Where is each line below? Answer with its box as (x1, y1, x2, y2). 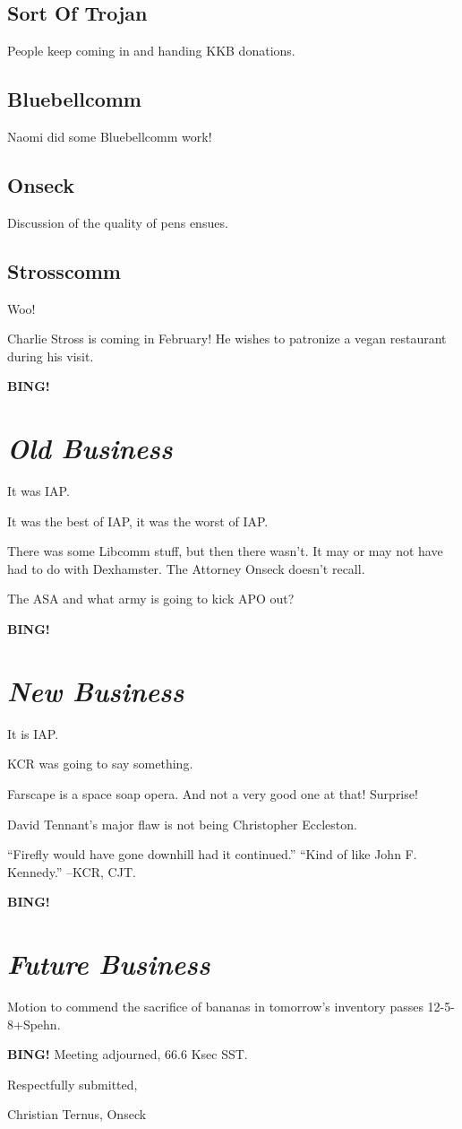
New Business (7, 672, 184, 709)
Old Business (7, 430, 173, 467)
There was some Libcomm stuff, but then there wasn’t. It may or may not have (7, 542, 443, 560)
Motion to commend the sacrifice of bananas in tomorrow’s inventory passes (7, 997, 423, 1016)
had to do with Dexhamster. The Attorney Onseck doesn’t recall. (7, 559, 365, 578)
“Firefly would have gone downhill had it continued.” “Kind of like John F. (7, 845, 417, 864)
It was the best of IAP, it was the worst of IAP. (7, 511, 269, 530)
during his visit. (7, 346, 94, 365)
